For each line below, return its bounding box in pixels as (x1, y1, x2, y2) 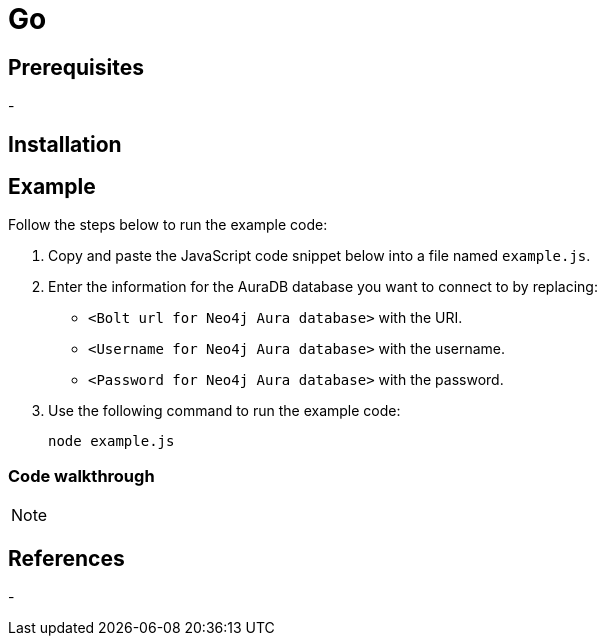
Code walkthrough (8, 465, 155, 486)
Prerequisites (8, 54, 144, 80)
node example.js (48, 433, 175, 450)
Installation (8, 131, 122, 157)
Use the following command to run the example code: (48, 402, 401, 420)
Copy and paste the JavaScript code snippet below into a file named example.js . (48, 247, 591, 265)
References (8, 545, 125, 571)
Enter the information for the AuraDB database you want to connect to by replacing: (48, 278, 598, 296)
